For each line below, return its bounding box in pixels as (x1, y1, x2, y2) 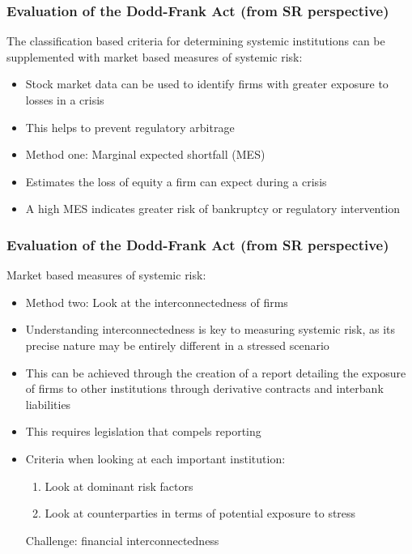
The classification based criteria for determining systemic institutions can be (6, 32, 385, 49)
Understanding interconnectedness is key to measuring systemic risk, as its (25, 321, 396, 338)
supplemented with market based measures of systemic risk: (6, 48, 303, 65)
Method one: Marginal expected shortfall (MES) (25, 146, 265, 163)
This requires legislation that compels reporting (25, 423, 261, 440)
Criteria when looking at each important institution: (25, 450, 286, 467)
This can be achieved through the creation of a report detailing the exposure (25, 364, 406, 381)
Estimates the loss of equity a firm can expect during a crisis (25, 173, 327, 190)
